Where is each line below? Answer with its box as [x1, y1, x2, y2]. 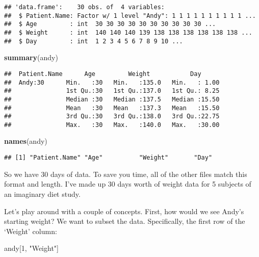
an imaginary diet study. [4, 188, 81, 199]
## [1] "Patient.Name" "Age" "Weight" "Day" [4, 154, 213, 162]
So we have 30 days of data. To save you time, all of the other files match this [4, 168, 247, 179]
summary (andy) [4, 52, 58, 63]
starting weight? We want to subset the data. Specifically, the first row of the [4, 216, 245, 226]
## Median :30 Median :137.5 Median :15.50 [4, 95, 220, 103]
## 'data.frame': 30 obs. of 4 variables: [4, 4, 165, 11]
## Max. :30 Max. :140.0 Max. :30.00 [4, 121, 220, 128]
